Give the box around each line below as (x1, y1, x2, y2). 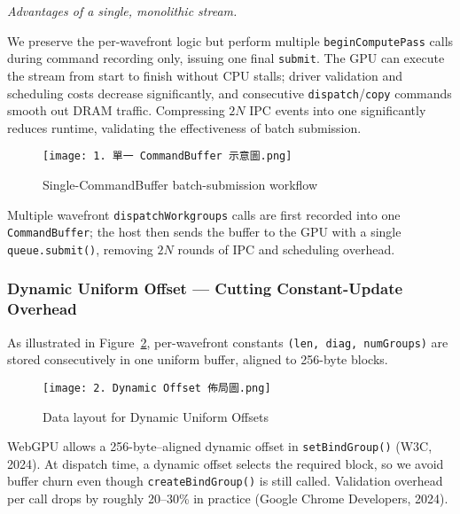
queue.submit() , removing (7, 239, 153, 258)
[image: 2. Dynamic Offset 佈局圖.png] (43, 381, 271, 394)
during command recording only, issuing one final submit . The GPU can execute (7, 49, 445, 67)
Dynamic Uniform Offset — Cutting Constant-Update (7, 277, 403, 300)
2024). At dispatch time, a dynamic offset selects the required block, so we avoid (7, 454, 444, 472)
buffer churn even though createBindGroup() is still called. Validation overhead (7, 471, 443, 490)
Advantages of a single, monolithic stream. (7, 2, 238, 19)
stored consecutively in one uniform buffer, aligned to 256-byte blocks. (7, 350, 388, 369)
